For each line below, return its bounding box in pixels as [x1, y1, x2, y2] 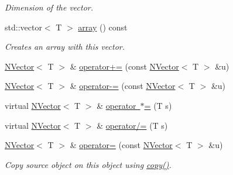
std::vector [5, 20, 42, 33]
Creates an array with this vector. [5, 40, 125, 53]
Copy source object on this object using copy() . [5, 158, 172, 170]
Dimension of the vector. [5, 1, 94, 13]
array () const [78, 20, 128, 33]
